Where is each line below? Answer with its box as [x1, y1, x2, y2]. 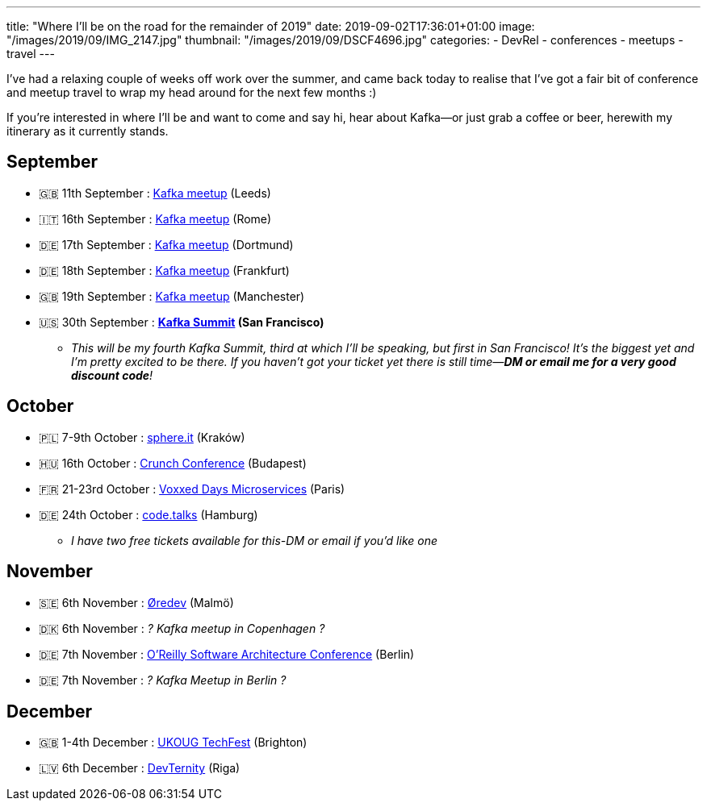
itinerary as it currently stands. [6, 124, 169, 138]
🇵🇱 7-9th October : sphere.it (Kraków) [39, 430, 245, 444]
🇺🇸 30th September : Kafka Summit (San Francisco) [39, 314, 324, 329]
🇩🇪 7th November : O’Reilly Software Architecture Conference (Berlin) [39, 647, 415, 661]
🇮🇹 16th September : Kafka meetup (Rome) [39, 211, 272, 226]
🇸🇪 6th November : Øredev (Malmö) [39, 595, 234, 609]
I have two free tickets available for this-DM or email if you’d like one [71, 533, 438, 547]
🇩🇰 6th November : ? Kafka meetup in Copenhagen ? [39, 621, 325, 635]
